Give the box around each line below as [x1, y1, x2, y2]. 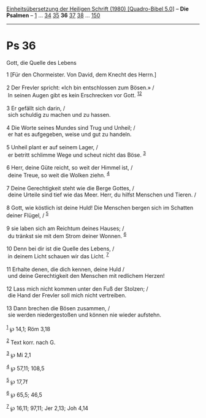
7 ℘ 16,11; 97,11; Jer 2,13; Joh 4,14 [6, 403, 89, 412]
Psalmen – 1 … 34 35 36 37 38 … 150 [6, 12, 101, 19]
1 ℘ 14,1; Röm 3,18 [6, 324, 51, 332]
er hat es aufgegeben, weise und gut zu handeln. [7, 130, 132, 138]
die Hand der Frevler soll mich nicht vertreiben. [7, 291, 127, 299]
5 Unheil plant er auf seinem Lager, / [6, 143, 98, 151]
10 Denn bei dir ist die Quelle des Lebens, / [6, 245, 115, 253]
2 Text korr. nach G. [6, 337, 56, 346]
